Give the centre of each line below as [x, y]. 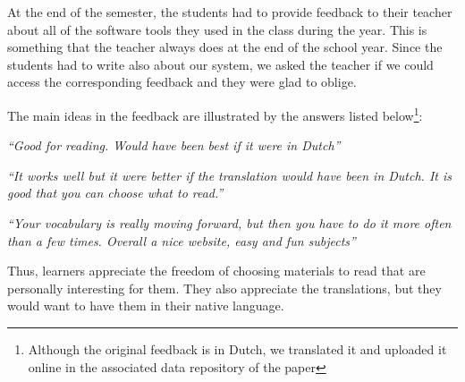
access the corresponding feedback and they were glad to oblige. [182, 82]
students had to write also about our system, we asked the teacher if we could [220, 64]
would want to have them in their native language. [146, 306]
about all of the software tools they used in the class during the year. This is [217, 29]
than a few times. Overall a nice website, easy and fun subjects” [182, 240]
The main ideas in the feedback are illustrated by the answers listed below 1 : [215, 114]
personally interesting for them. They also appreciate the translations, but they [224, 288]
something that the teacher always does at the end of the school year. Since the [225, 47]
